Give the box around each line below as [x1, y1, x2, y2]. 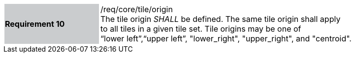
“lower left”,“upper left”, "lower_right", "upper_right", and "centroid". [100, 34, 352, 43]
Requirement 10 [5, 19, 65, 29]
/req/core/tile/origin [100, 4, 173, 14]
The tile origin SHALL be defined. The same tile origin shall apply [100, 14, 341, 24]
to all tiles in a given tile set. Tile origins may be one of [100, 24, 301, 34]
